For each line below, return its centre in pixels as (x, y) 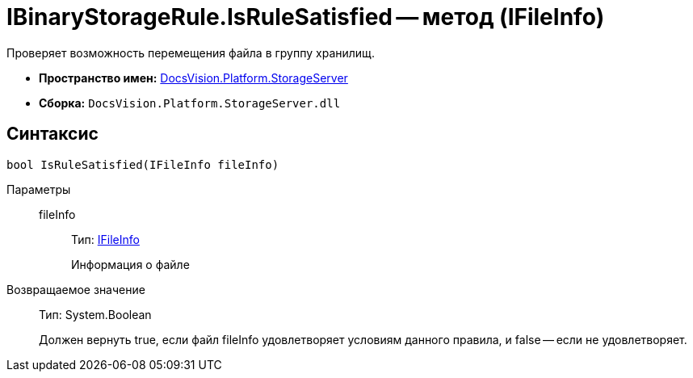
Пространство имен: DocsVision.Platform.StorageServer (193, 78)
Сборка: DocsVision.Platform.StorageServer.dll (190, 103)
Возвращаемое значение (76, 289)
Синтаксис (52, 134)
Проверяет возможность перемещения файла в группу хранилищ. (191, 52)
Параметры (39, 189)
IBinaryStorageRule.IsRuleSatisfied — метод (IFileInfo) (306, 17)
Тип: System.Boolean (95, 314)
